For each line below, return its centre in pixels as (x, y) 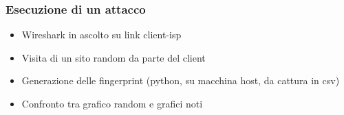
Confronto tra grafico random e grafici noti (112, 103)
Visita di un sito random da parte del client (114, 57)
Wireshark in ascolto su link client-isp (101, 35)
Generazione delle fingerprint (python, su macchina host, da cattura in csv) (181, 80)
